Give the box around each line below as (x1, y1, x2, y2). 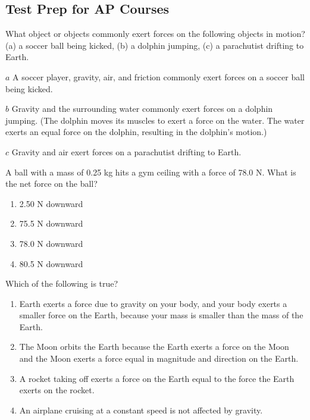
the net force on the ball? (5, 177, 98, 190)
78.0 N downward (19, 237, 83, 249)
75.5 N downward (19, 217, 83, 230)
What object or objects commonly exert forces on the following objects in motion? (5, 27, 305, 40)
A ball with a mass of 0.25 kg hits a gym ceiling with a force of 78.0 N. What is (5, 165, 296, 178)
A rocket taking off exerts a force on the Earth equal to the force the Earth (19, 372, 295, 384)
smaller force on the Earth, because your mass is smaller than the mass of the (19, 309, 303, 321)
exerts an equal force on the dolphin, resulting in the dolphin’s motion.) (5, 126, 267, 138)
